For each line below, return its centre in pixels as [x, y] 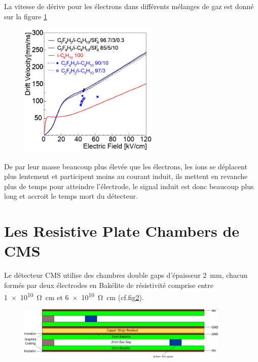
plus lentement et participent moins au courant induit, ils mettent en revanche [126, 176]
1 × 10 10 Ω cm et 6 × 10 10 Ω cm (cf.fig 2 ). [74, 296]
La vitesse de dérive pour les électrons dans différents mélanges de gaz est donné [129, 6]
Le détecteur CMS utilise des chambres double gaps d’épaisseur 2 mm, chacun [126, 275]
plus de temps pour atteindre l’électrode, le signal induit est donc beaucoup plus [129, 186]
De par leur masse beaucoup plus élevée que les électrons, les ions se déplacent [126, 166]
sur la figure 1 [26, 16]
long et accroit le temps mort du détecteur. [71, 196]
